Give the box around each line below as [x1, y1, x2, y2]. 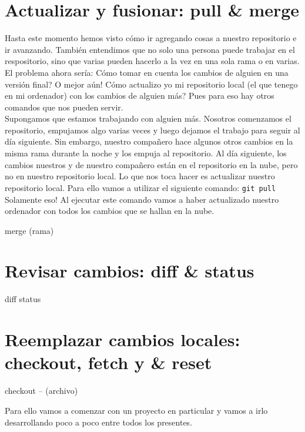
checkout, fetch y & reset [5, 350, 212, 374]
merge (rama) [5, 224, 54, 236]
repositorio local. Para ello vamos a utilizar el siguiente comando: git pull [5, 181, 276, 193]
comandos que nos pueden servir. [5, 101, 123, 113]
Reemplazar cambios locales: [5, 327, 240, 351]
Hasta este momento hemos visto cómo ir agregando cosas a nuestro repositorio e [5, 32, 297, 44]
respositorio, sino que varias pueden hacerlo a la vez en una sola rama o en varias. [5, 55, 300, 67]
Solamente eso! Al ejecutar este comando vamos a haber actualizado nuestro [5, 193, 279, 205]
